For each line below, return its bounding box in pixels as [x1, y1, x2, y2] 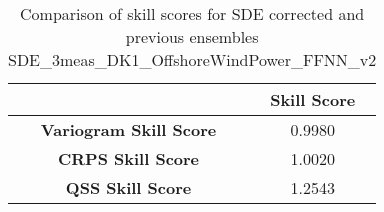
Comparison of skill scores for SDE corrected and [20, 2, 365, 25]
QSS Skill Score [65, 176, 192, 199]
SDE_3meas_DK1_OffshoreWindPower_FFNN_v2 [8, 48, 377, 71]
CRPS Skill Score [58, 147, 200, 170]
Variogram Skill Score [40, 118, 217, 141]
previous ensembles [125, 25, 259, 48]
